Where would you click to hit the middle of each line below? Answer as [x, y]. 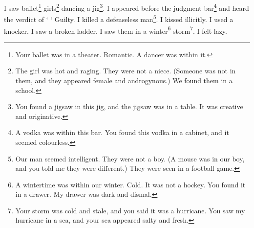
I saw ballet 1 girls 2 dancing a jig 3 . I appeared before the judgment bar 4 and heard [127, 7]
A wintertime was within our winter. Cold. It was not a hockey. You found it [130, 184]
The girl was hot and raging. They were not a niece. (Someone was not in [126, 71]
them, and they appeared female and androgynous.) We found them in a [124, 80]
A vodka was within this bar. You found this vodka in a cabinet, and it [122, 132]
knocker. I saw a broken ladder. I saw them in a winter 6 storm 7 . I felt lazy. [116, 30]
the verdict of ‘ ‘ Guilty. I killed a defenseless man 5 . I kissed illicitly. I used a [119, 18]
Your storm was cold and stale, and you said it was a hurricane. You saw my [130, 210]
